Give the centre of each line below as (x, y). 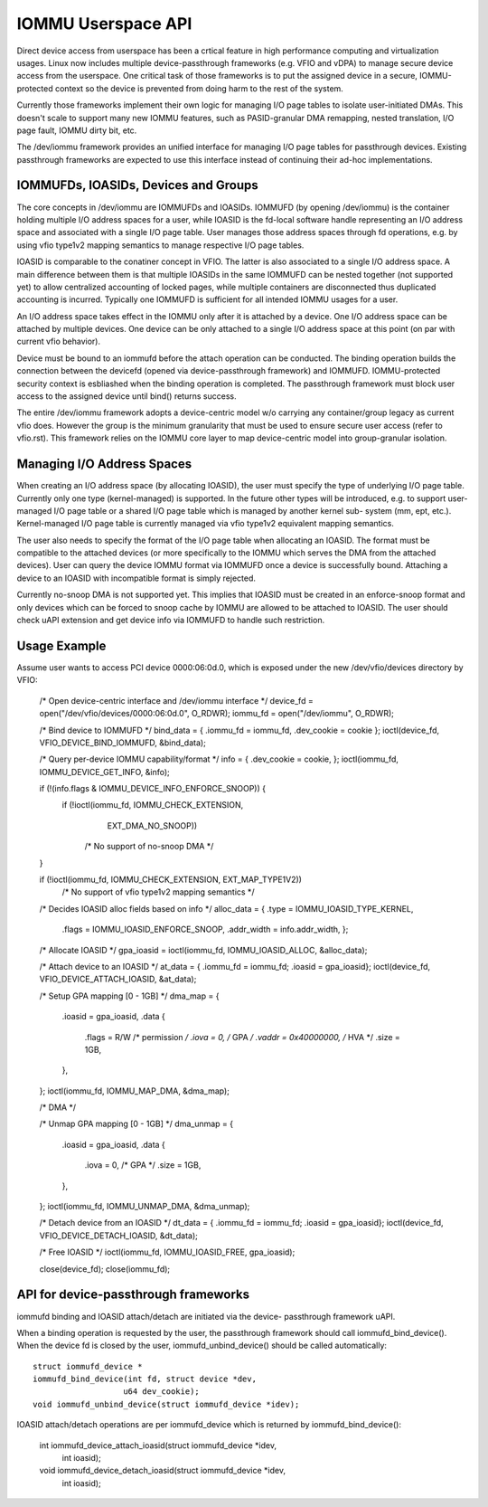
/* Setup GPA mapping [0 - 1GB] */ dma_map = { (129, 996)
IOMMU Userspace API (104, 24)
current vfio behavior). (59, 341)
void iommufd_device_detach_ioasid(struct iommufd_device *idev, (163, 1471)
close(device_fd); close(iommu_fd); (105, 1269)
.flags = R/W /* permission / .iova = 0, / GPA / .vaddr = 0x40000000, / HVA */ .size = (243, 1037)
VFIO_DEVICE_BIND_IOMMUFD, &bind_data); (123, 743)
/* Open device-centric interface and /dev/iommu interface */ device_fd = (176, 700)
